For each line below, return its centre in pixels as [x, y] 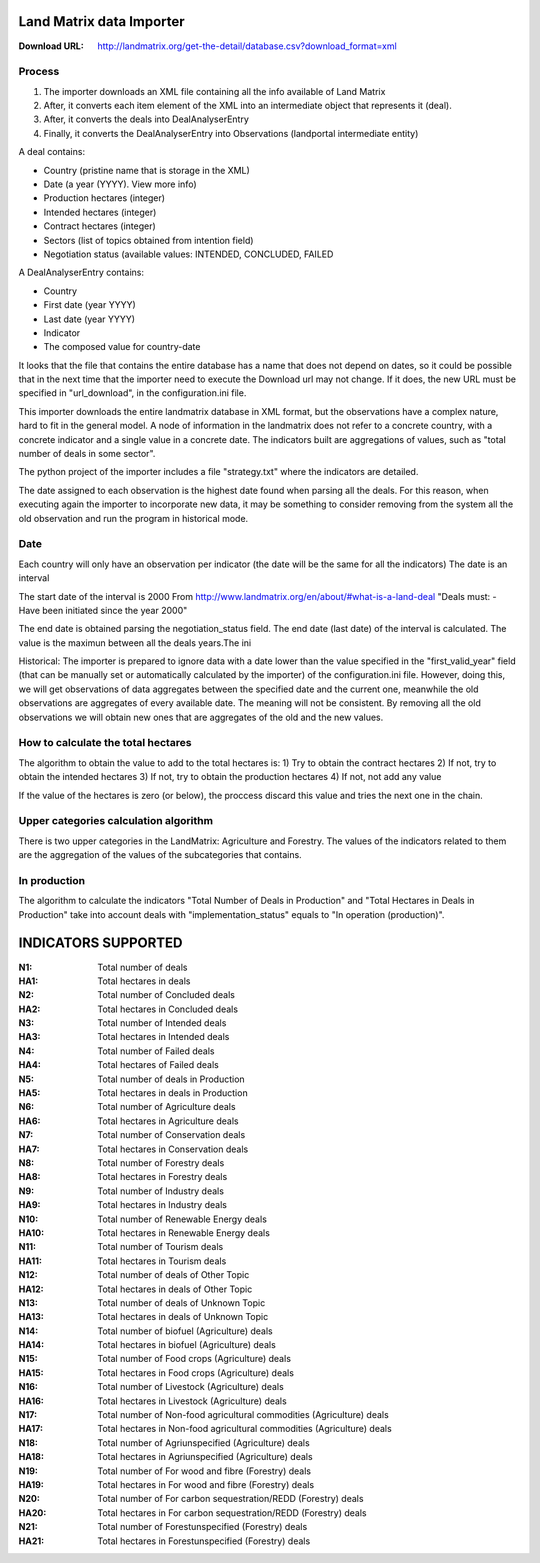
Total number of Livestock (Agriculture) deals [190, 1387]
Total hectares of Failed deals [158, 1065]
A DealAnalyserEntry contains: [81, 272]
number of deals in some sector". [87, 454]
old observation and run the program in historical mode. [133, 518]
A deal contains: [51, 152]
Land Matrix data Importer [101, 21]
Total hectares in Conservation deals [173, 1149]
